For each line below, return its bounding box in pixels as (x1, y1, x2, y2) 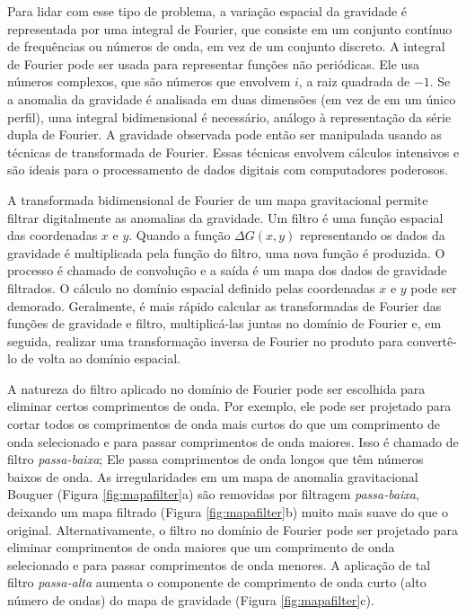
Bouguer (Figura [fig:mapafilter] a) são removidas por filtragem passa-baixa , (7, 485, 419, 504)
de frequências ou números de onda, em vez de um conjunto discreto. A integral (7, 37, 445, 56)
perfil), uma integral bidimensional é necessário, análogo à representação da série (7, 107, 452, 126)
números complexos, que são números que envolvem (7, 72, 291, 91)
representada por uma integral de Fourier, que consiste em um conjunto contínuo (7, 19, 453, 38)
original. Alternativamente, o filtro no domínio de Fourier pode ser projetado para (7, 520, 458, 539)
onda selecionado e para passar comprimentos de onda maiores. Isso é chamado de (7, 432, 459, 451)
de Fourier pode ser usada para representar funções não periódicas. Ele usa (7, 54, 419, 73)
